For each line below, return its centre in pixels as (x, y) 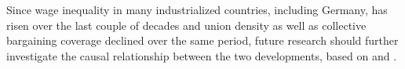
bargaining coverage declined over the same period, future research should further (202, 40)
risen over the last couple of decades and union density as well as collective (186, 25)
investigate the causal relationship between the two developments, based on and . (202, 55)
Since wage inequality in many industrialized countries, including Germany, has (197, 9)
